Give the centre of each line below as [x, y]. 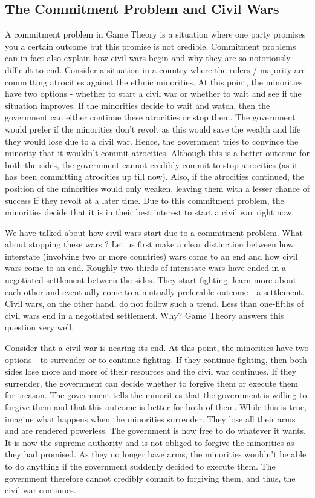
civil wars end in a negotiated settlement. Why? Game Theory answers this [145, 315]
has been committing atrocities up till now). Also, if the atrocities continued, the [155, 176]
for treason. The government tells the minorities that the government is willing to [156, 395]
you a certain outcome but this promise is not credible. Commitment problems [151, 46]
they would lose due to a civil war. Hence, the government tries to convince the [152, 141]
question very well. [40, 327]
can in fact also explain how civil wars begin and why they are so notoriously [148, 58]
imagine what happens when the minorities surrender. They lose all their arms [150, 418]
